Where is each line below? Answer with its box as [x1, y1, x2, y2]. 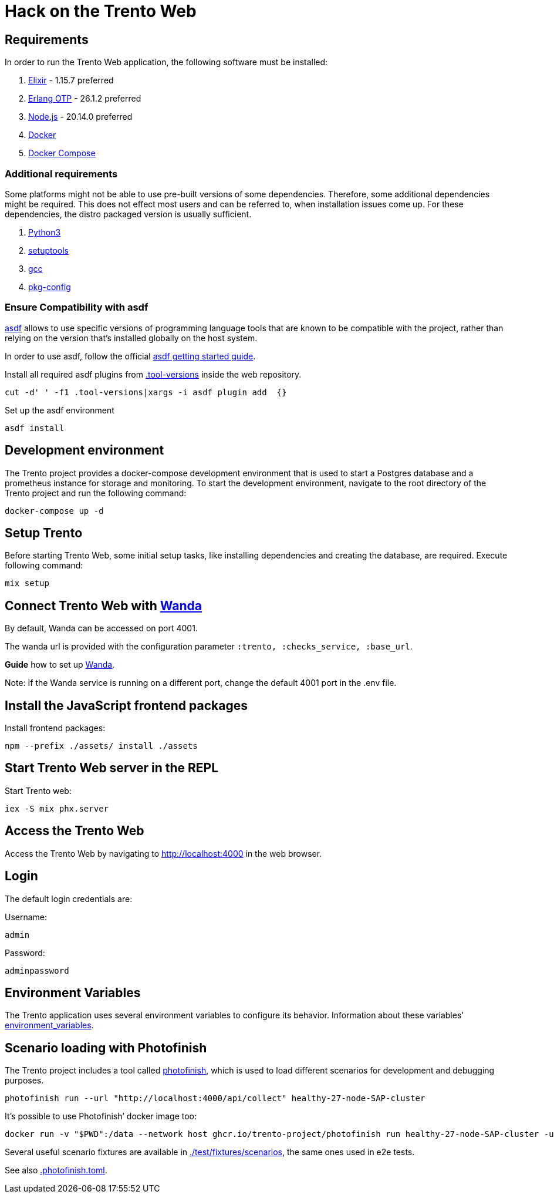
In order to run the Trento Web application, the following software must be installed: [5, 57, 328, 68]
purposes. [5, 1075, 44, 1086]
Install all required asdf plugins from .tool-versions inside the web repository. [5, 369, 302, 379]
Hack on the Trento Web [5, 1, 197, 21]
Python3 [28, 227, 61, 237]
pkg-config [28, 281, 71, 292]
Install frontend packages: [5, 723, 106, 733]
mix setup [5, 578, 49, 588]
